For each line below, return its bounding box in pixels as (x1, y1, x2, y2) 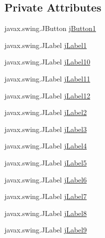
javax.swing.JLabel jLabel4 (4, 140, 87, 151)
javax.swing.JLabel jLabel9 (4, 224, 87, 235)
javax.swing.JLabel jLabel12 (4, 90, 91, 100)
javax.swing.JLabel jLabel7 (4, 191, 87, 201)
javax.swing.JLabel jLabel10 (4, 56, 91, 67)
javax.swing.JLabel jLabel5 (4, 157, 87, 167)
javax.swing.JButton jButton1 (4, 23, 96, 33)
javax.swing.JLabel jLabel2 (4, 107, 87, 117)
